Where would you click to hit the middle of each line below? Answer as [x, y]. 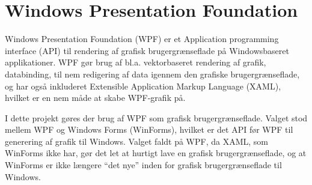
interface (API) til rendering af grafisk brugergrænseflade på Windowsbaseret [147, 50]
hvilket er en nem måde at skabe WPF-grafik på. [95, 98]
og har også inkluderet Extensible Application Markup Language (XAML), [143, 86]
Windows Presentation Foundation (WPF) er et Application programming [142, 39]
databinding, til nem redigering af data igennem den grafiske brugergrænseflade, [152, 74]
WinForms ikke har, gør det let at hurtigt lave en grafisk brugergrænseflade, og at [156, 153]
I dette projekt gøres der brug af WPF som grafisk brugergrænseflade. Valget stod [156, 117]
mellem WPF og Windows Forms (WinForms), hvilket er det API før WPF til [149, 129]
